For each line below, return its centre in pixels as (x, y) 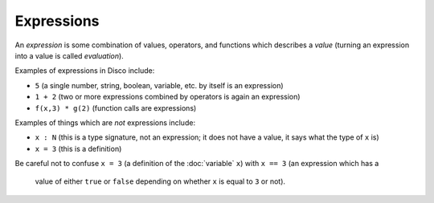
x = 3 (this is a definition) (78, 148)
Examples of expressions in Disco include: (85, 71)
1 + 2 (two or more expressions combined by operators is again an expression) (168, 97)
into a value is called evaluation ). (69, 55)
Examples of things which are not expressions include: (105, 122)
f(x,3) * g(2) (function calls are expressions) (116, 108)
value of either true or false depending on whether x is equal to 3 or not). (160, 181)
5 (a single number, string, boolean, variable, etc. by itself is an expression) (160, 85)
